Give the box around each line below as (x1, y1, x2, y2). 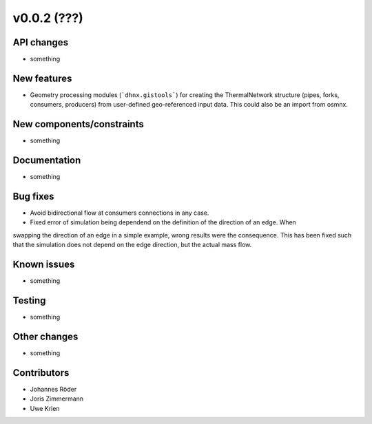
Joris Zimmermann (30, 394, 84, 403)
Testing (12, 295, 46, 306)
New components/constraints (12, 118, 144, 130)
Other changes (12, 330, 79, 342)
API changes (12, 36, 69, 48)
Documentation (12, 155, 81, 167)
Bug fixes (12, 190, 54, 202)
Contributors (12, 367, 70, 379)
